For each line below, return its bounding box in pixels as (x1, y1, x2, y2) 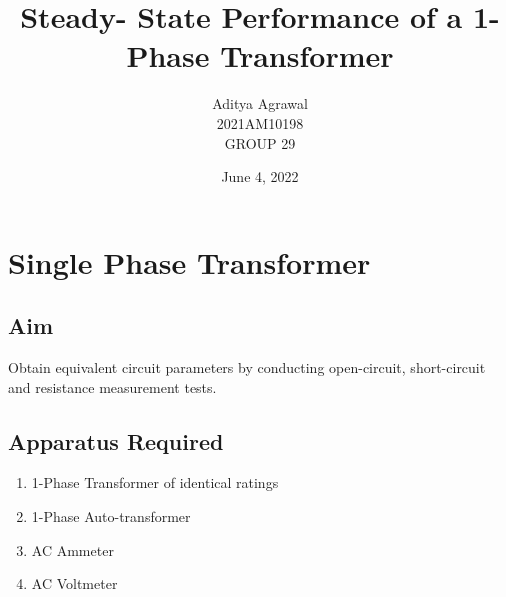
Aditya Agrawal (212, 93, 308, 114)
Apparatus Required (8, 425, 224, 456)
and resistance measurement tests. (8, 376, 217, 397)
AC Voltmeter (31, 573, 118, 594)
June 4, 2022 (221, 166, 299, 187)
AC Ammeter (31, 539, 114, 560)
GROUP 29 (224, 132, 296, 153)
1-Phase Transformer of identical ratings (31, 472, 279, 493)
